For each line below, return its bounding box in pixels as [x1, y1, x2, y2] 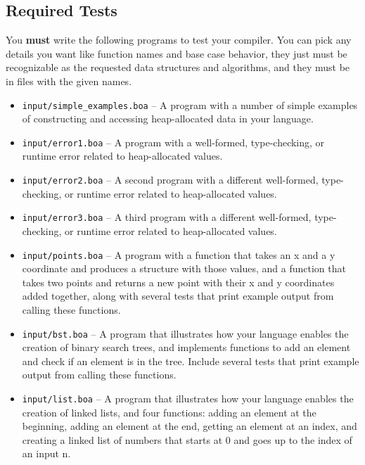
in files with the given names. [6, 73, 132, 88]
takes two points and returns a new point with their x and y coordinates [22, 274, 335, 289]
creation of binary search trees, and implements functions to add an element [22, 340, 351, 355]
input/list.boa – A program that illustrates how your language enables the [22, 391, 354, 406]
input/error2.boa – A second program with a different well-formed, [22, 172, 319, 187]
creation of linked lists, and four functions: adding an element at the [22, 405, 316, 419]
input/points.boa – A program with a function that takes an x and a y [22, 247, 335, 262]
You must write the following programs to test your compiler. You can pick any [6, 32, 352, 47]
